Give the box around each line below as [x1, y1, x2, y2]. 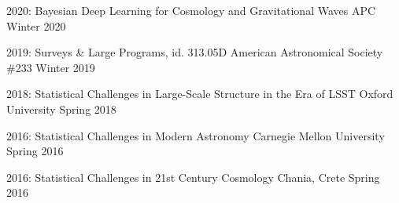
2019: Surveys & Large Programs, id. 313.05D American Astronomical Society [6, 44, 383, 60]
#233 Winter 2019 [6, 59, 95, 75]
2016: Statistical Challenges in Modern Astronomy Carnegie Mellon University [6, 127, 385, 143]
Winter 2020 [6, 17, 66, 34]
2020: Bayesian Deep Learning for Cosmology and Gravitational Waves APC [6, 2, 376, 18]
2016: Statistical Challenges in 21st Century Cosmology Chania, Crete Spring [6, 169, 380, 185]
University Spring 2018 [6, 100, 116, 117]
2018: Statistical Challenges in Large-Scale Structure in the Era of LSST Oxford [6, 85, 393, 102]
